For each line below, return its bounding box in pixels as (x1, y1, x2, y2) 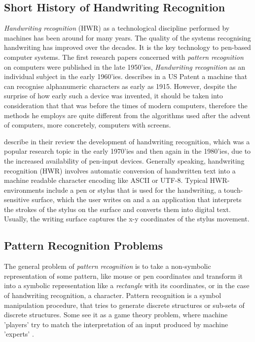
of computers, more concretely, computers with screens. (4, 120, 171, 130)
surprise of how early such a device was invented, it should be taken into (4, 90, 223, 101)
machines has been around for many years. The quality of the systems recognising (4, 32, 251, 43)
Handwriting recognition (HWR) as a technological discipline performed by (4, 23, 230, 33)
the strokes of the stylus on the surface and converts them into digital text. (4, 204, 231, 214)
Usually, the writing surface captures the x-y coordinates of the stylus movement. (4, 214, 250, 224)
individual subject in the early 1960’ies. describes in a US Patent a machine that (4, 71, 248, 82)
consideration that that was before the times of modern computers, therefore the (4, 100, 248, 110)
